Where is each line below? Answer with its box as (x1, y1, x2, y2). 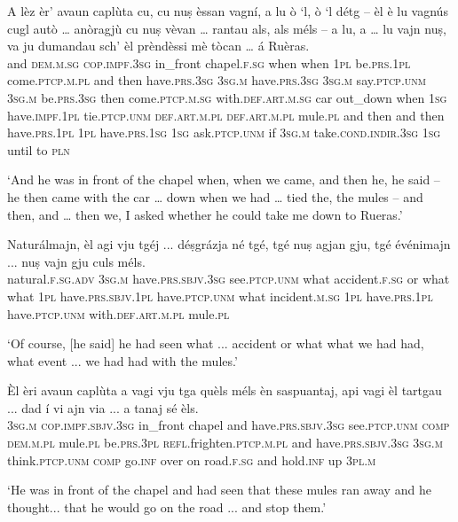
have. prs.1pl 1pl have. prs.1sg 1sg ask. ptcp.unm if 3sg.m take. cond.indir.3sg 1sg (7, 123, 441, 142)
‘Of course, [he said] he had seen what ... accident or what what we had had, (7, 334, 424, 353)
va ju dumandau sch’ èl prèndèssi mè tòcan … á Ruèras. (7, 36, 310, 55)
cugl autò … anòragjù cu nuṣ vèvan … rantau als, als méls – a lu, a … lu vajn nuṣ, (7, 19, 446, 37)
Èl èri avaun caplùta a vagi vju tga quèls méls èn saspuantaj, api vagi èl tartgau (7, 381, 442, 400)
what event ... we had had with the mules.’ (7, 351, 238, 370)
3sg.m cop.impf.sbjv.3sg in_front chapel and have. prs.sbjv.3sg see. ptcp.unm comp (7, 416, 450, 434)
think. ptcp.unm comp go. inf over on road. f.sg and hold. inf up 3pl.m (7, 450, 376, 469)
